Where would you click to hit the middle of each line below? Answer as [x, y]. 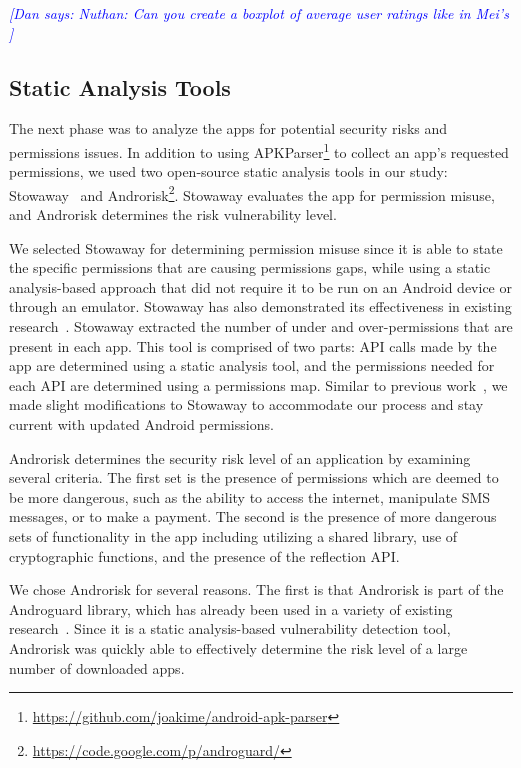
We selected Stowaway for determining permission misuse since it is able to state [256, 247]
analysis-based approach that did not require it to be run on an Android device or [260, 286]
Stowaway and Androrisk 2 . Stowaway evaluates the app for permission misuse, [252, 193]
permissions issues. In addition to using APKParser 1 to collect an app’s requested [259, 150]
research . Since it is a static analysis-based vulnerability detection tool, [230, 628]
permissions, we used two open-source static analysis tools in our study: [228, 171]
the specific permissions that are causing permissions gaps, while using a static [250, 267]
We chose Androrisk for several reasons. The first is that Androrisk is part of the [256, 589]
